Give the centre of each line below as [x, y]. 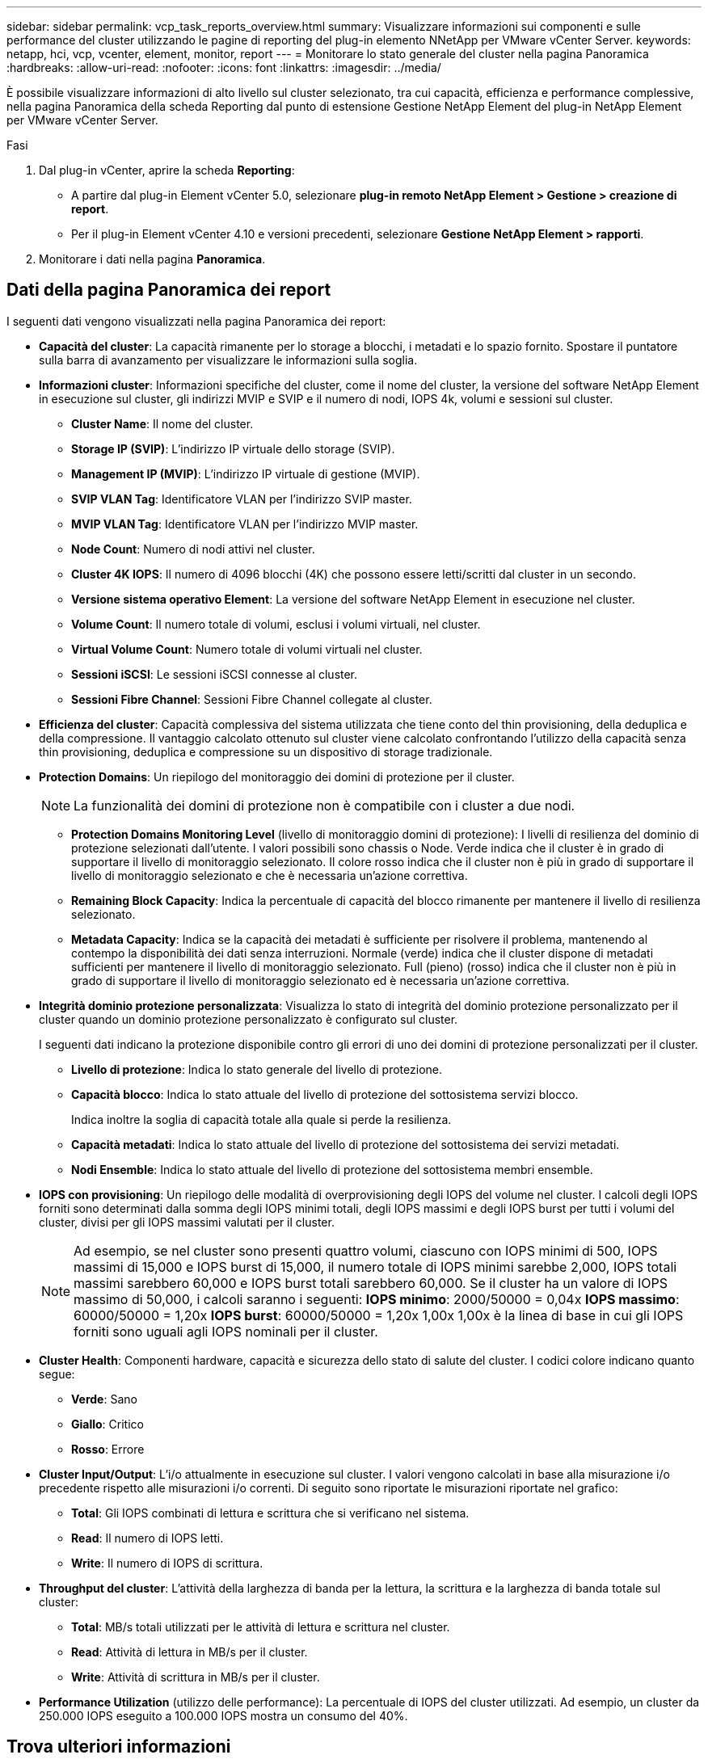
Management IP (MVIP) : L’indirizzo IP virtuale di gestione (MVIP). [246, 473]
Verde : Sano [104, 1399]
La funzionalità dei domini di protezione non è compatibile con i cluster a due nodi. [324, 805]
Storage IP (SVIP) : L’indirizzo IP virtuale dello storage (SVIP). [233, 448]
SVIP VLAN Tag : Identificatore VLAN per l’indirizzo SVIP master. [242, 499]
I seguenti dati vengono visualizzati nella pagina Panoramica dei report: [196, 321]
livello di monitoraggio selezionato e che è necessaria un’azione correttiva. [270, 875]
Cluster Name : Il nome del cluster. [162, 423]
